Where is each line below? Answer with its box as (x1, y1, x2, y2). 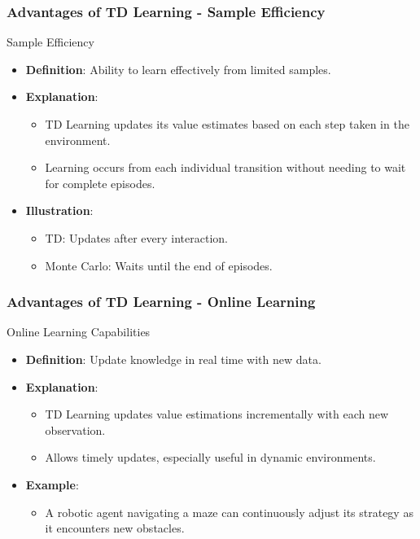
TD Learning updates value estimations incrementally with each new (45, 405, 389, 423)
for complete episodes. (45, 174, 155, 191)
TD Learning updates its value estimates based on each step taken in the (45, 116, 409, 132)
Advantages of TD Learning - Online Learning (7, 291, 316, 312)
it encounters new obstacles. (45, 519, 185, 537)
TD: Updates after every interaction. (45, 229, 228, 246)
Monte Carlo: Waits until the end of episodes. (45, 256, 273, 274)
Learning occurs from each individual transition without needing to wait (45, 159, 406, 176)
